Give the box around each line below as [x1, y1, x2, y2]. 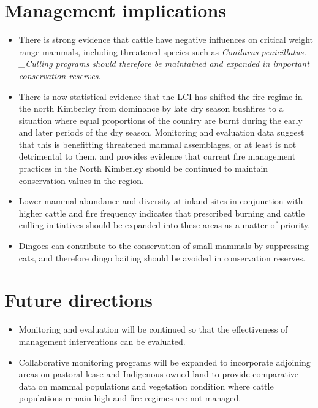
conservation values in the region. [18, 174, 144, 187]
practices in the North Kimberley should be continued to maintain [18, 162, 268, 175]
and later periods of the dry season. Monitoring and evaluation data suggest [18, 126, 305, 139]
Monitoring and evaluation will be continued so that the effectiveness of [18, 323, 288, 336]
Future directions [4, 287, 153, 312]
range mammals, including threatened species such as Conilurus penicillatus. [18, 45, 306, 58]
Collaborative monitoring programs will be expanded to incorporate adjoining [18, 355, 311, 368]
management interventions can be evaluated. [18, 334, 186, 347]
